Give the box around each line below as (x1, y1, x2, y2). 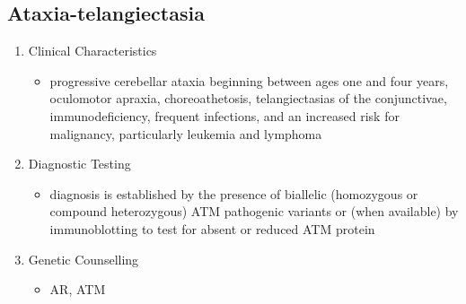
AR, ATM (49, 280, 106, 299)
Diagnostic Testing (28, 154, 131, 173)
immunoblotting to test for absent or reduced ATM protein (49, 219, 375, 238)
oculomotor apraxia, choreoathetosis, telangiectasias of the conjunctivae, (49, 89, 447, 108)
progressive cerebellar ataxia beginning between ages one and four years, (49, 71, 449, 90)
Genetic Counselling (28, 249, 139, 268)
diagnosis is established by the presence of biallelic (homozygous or (49, 184, 418, 203)
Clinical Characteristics (28, 41, 157, 60)
